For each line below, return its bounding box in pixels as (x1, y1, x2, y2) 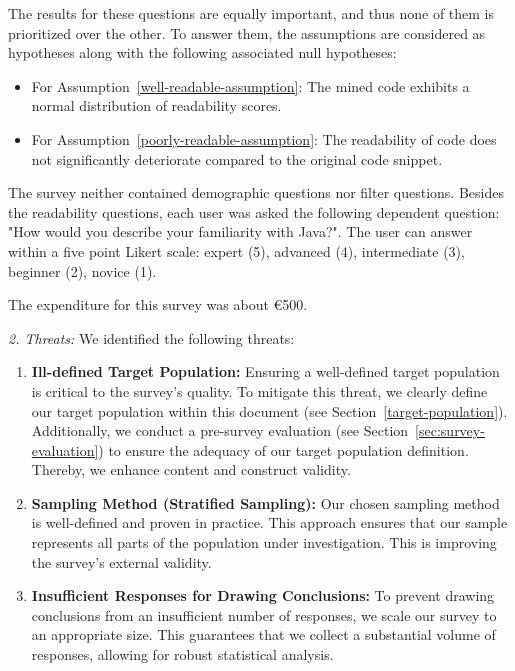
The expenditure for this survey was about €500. (8, 294, 308, 315)
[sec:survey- (415, 420, 485, 441)
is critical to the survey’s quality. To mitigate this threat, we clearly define (31, 380, 488, 401)
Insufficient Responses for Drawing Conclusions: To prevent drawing (31, 585, 495, 606)
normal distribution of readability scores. (31, 95, 282, 116)
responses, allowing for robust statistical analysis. (31, 644, 334, 665)
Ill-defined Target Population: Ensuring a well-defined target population (31, 361, 500, 382)
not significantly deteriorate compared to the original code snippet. (31, 148, 443, 169)
